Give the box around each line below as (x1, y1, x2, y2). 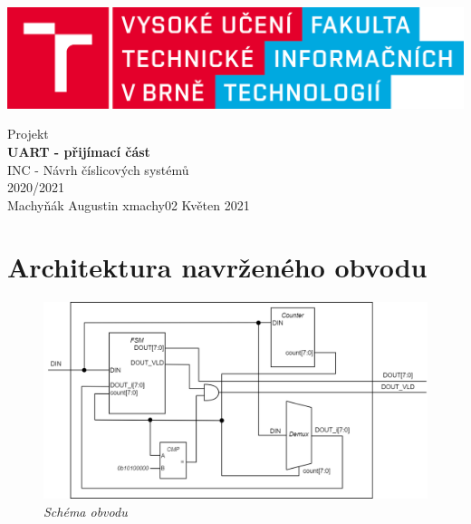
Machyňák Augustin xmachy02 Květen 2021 (7, 195, 250, 214)
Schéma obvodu (43, 501, 128, 520)
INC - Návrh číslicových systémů (7, 160, 189, 179)
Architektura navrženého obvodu (7, 248, 428, 286)
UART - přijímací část (7, 141, 150, 160)
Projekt (7, 124, 49, 143)
